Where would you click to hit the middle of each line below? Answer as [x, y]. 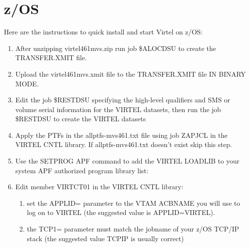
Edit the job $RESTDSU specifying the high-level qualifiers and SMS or [123, 100]
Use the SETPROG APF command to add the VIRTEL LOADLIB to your [127, 161]
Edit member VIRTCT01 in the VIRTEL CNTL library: [99, 187]
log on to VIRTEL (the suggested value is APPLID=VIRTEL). [121, 212]
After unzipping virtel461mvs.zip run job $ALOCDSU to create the [116, 48]
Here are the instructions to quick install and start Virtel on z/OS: [103, 32]
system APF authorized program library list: [82, 170]
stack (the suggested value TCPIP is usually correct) [105, 238]
